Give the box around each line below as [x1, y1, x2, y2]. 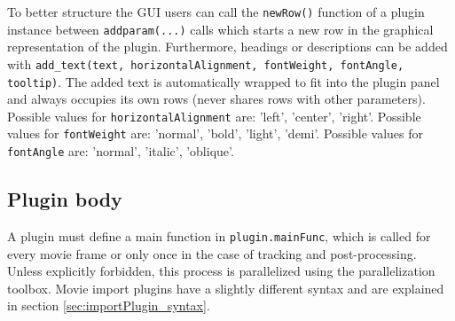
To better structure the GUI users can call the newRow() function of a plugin [7, 3, 425, 20]
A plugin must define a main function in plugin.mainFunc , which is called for [7, 226, 431, 245]
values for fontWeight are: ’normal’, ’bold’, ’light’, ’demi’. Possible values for [7, 124, 423, 143]
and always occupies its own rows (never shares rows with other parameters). [7, 90, 426, 108]
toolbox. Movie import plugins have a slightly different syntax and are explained [7, 278, 444, 297]
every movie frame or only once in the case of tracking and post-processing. [7, 244, 417, 262]
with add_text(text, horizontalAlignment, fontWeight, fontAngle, [7, 54, 404, 73]
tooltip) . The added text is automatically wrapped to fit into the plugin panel [7, 72, 440, 90]
